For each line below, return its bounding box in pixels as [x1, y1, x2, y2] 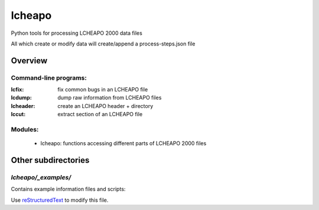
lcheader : [11, 102, 35, 109]
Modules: [11, 126, 39, 134]
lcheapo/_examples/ [11, 173, 71, 181]
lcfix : [11, 86, 24, 93]
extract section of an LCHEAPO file [57, 111, 143, 118]
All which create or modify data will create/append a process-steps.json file [11, 40, 196, 47]
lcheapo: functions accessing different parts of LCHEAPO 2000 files [40, 140, 207, 147]
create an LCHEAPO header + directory [57, 102, 154, 109]
